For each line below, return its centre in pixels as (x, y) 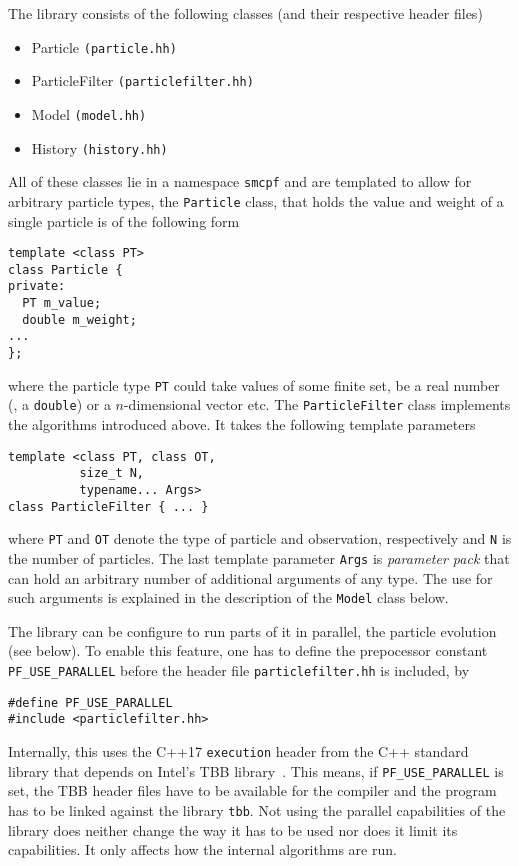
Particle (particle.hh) (104, 46)
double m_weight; (79, 319)
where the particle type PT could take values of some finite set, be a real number (254, 384)
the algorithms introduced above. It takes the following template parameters (242, 424)
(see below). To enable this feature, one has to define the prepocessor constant (248, 650)
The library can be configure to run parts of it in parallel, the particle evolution (252, 630)
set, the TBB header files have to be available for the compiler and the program (252, 790)
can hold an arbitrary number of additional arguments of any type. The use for (250, 577)
